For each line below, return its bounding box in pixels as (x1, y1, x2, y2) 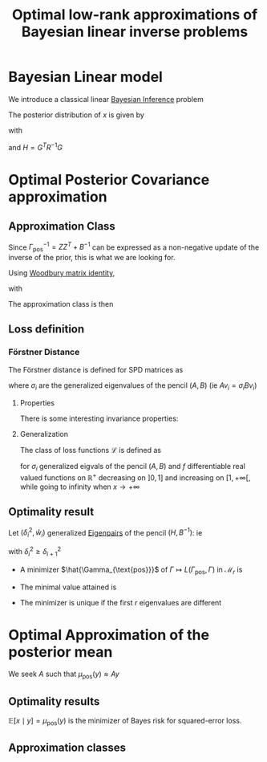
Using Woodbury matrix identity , (8, 268, 115, 278)
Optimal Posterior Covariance (8, 170, 210, 189)
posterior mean (8, 642, 113, 661)
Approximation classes (8, 741, 127, 755)
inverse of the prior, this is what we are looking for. (8, 253, 176, 263)
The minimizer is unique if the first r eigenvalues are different (19, 597, 222, 607)
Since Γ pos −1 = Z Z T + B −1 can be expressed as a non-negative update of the (8, 241, 260, 254)
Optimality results (8, 695, 100, 708)
